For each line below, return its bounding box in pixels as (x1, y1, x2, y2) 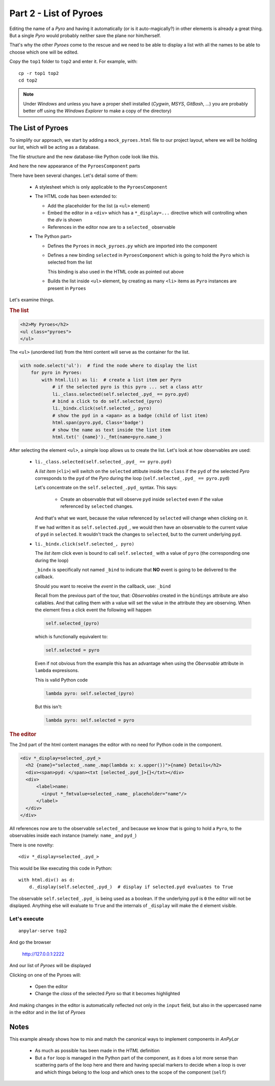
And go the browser (9, 939, 51, 945)
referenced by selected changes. (60, 503, 133, 509)
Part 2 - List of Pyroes (9, 8, 103, 19)
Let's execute (9, 915, 44, 922)
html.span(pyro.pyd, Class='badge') (52, 420, 144, 426)
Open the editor (35, 983, 68, 989)
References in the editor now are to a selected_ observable (47, 224, 176, 230)
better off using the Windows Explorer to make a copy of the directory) (23, 108, 172, 114)
